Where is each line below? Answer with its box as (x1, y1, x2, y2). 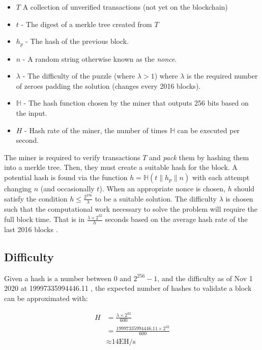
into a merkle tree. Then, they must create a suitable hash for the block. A (4, 162, 238, 172)
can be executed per (177, 124, 240, 135)
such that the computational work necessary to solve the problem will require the (4, 204, 257, 214)
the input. (16, 108, 47, 118)
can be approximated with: (4, 292, 88, 303)
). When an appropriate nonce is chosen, (99, 183, 225, 193)
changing (4, 183, 32, 193)
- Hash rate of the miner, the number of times (24, 124, 168, 135)
